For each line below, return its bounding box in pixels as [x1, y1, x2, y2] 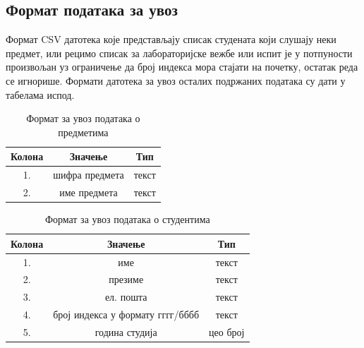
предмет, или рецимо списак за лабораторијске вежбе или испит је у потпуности [6, 45, 353, 60]
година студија [95, 324, 157, 339]
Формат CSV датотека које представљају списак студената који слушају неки [6, 32, 336, 47]
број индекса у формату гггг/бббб [53, 307, 200, 322]
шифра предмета [53, 167, 124, 182]
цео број [209, 324, 245, 339]
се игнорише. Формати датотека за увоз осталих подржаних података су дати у [6, 73, 346, 88]
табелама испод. [6, 87, 75, 102]
